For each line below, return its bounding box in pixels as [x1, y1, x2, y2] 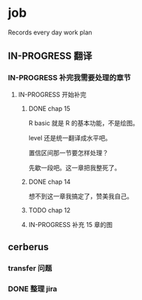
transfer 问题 [8, 263, 52, 273]
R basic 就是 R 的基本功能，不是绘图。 [28, 118, 139, 127]
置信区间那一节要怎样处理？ [28, 149, 109, 157]
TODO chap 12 [28, 205, 71, 214]
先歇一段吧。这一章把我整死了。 [28, 163, 121, 172]
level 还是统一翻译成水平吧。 [28, 133, 111, 142]
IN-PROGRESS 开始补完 [17, 90, 87, 99]
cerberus [8, 241, 49, 253]
